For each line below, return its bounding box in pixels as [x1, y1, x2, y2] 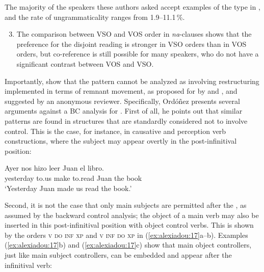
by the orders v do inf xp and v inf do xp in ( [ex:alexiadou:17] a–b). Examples [5, 229, 248, 240]
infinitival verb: [5, 259, 52, 270]
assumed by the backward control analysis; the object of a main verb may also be [5, 209, 259, 220]
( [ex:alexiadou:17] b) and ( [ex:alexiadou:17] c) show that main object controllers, [5, 239, 252, 250]
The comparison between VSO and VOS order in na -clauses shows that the [16, 29, 252, 39]
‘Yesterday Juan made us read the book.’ [5, 182, 132, 193]
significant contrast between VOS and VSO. [16, 58, 154, 69]
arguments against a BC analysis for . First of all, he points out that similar [5, 105, 243, 116]
